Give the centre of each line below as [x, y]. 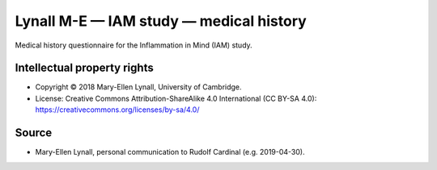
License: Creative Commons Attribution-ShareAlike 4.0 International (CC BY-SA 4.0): [176, 98]
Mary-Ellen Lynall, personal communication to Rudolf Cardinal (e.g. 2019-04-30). [170, 152]
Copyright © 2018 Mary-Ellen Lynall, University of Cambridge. [138, 87]
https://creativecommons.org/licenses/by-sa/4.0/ [117, 110]
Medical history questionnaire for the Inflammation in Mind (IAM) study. [134, 45]
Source [34, 133]
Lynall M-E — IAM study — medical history [161, 21]
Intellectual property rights [84, 68]
